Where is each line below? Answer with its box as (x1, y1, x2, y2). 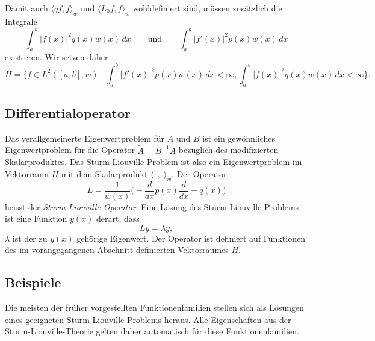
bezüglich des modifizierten (178, 143, 279, 156)
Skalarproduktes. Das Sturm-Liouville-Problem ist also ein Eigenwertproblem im (5, 155, 302, 168)
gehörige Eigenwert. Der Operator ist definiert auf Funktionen (76, 231, 305, 244)
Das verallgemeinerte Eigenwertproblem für (5, 131, 165, 144)
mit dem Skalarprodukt (61, 167, 148, 180)
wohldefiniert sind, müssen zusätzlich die (132, 2, 282, 14)
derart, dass (96, 212, 140, 225)
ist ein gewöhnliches (202, 131, 275, 144)
